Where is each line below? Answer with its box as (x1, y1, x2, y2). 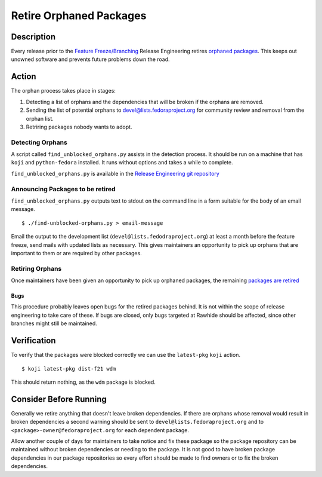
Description (11, 32, 56, 42)
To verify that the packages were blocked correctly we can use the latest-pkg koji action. (11, 351, 241, 359)
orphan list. (26, 115, 54, 122)
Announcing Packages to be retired (11, 185, 116, 193)
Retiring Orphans (11, 264, 62, 273)
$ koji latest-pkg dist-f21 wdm (21, 365, 116, 372)
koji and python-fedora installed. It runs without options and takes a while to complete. (11, 159, 233, 166)
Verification (11, 335, 56, 346)
